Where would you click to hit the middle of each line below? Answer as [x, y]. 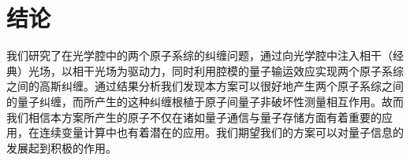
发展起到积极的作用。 [61, 147]
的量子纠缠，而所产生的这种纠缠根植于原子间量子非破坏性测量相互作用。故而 [205, 101]
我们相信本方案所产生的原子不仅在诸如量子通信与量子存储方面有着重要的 [194, 117]
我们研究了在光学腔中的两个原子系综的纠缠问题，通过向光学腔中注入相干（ [199, 55]
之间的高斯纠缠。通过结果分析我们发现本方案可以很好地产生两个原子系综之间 [205, 86]
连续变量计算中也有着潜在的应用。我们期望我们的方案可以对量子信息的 [221, 132]
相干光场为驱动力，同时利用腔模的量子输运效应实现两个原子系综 [238, 70]
